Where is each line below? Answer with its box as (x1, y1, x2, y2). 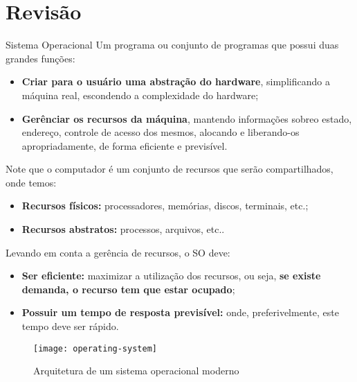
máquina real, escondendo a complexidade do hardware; (21, 87, 259, 102)
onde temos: (6, 175, 57, 189)
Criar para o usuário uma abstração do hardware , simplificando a (21, 74, 330, 89)
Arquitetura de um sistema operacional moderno (33, 363, 239, 378)
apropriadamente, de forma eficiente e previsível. (21, 138, 228, 153)
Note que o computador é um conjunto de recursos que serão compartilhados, (6, 162, 333, 176)
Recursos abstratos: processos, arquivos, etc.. (21, 222, 225, 236)
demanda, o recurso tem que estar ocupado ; (21, 281, 235, 296)
